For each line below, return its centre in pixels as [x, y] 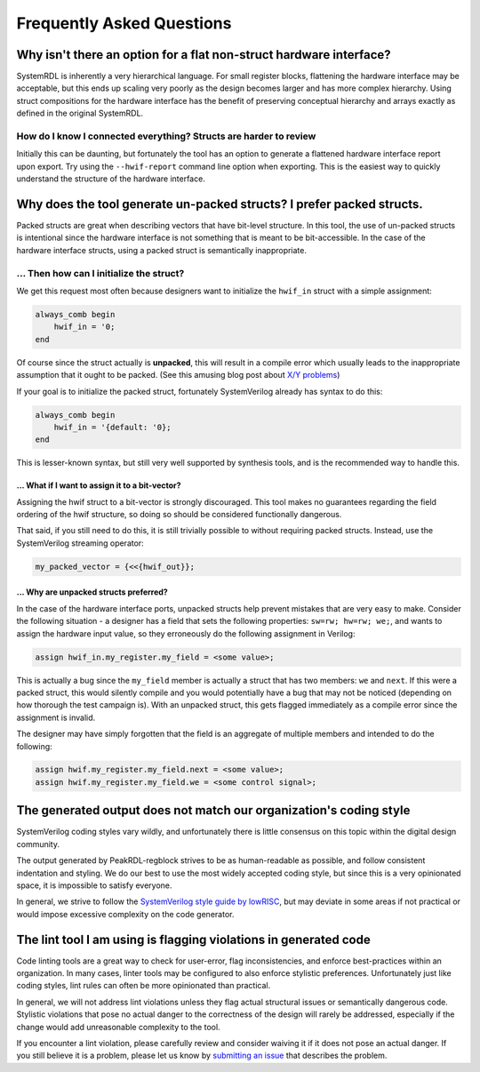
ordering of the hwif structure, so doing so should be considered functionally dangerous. [179, 515]
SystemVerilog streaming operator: [80, 543]
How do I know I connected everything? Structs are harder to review [166, 136]
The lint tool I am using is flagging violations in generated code [193, 939]
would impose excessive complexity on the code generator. [125, 914]
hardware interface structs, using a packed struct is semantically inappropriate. [161, 250]
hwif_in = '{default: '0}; [113, 427]
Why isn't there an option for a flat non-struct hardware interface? [204, 55]
